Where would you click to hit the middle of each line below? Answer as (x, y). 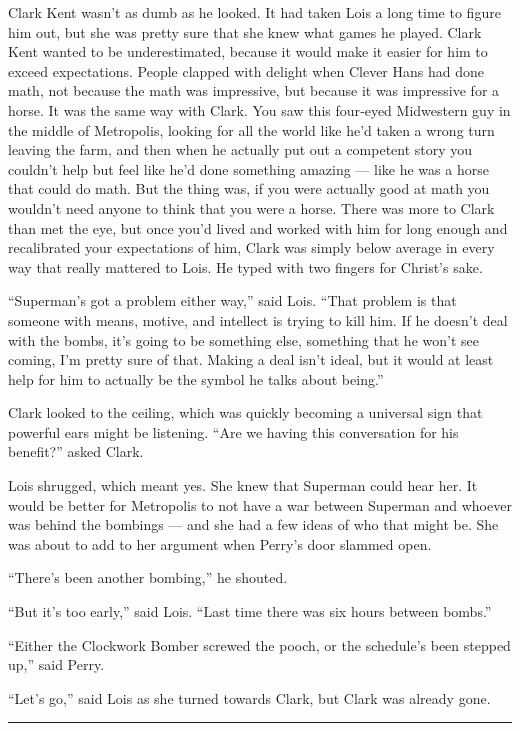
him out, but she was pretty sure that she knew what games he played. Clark (245, 31)
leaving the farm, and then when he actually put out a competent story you (240, 149)
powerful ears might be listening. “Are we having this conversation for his (233, 431)
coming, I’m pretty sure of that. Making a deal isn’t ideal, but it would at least (251, 359)
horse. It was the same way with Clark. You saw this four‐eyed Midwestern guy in (259, 109)
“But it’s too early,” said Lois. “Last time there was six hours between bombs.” (250, 611)
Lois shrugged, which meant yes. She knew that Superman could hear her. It (243, 485)
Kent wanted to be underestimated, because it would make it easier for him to (248, 51)
